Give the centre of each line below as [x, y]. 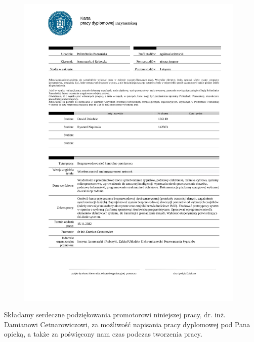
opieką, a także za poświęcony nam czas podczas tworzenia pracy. [103, 334]
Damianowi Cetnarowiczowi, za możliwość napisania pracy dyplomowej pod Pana [127, 324]
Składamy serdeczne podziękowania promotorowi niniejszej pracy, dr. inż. [115, 315]
